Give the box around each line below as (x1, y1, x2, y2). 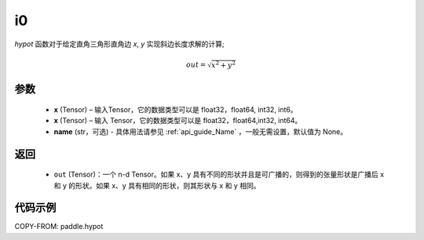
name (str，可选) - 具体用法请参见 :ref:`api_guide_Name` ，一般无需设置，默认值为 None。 (53, 126, 348, 136)
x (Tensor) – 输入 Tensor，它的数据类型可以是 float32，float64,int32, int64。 (53, 116, 302, 125)
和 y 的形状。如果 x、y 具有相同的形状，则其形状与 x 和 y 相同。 (53, 180, 261, 190)
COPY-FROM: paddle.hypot (14, 222, 104, 231)
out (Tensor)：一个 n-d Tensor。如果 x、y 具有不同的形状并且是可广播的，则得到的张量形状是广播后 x (53, 169, 385, 180)
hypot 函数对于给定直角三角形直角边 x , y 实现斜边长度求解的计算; (14, 39, 225, 49)
